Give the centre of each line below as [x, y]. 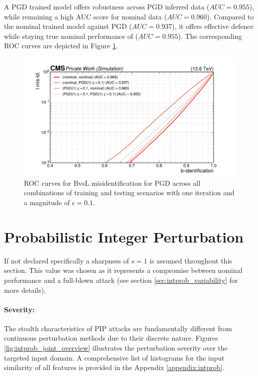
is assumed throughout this [191, 260]
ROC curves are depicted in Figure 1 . [61, 46]
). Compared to [230, 16]
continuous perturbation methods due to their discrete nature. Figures [111, 338]
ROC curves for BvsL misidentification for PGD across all [112, 183]
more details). [25, 290]
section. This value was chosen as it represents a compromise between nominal [123, 270]
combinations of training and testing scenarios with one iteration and [129, 192]
